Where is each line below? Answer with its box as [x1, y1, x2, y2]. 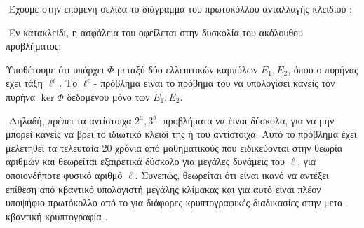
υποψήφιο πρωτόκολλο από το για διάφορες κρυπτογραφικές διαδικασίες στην [6, 195, 321, 210]
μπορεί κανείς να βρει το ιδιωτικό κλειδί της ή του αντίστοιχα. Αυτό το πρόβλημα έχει [6, 127, 357, 141]
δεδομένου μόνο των [67, 89, 150, 104]
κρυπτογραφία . [45, 208, 108, 223]
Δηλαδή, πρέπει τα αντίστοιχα [8, 113, 132, 127]
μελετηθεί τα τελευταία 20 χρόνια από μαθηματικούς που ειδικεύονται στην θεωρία [6, 140, 343, 155]
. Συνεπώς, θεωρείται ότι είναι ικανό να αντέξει [135, 167, 329, 182]
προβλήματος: [6, 38, 62, 53]
